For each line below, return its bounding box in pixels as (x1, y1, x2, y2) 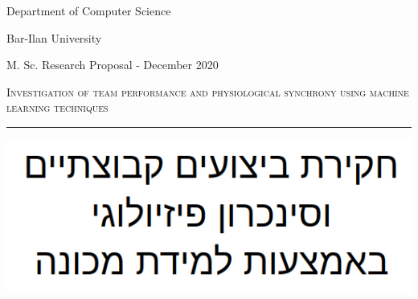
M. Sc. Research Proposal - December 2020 (6, 56, 219, 73)
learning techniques (6, 99, 109, 116)
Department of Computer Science (6, 2, 171, 18)
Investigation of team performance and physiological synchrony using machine (6, 83, 409, 100)
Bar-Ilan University (6, 29, 102, 46)
